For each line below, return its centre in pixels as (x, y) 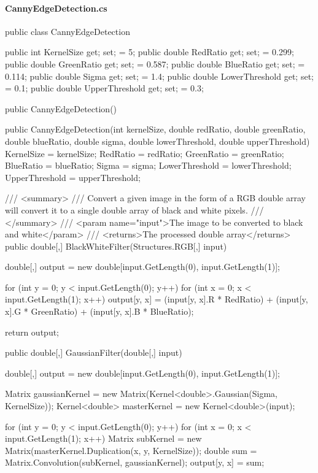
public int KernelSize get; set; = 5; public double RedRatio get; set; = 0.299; (149, 52)
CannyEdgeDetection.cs (56, 8)
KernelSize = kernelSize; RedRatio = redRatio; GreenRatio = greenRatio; (145, 153)
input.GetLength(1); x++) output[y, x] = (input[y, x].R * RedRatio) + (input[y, (157, 299)
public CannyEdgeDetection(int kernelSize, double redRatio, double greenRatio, (155, 129)
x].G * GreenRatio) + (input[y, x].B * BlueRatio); (99, 311)
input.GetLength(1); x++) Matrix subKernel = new (103, 438)
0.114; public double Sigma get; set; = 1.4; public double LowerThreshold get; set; (159, 76)
